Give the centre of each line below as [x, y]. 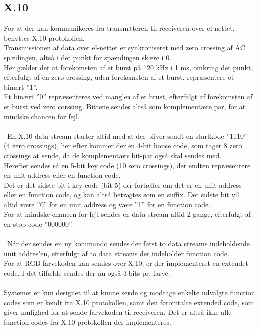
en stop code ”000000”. [39, 224]
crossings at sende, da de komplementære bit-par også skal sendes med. [113, 155]
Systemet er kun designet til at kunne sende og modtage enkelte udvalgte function [129, 292]
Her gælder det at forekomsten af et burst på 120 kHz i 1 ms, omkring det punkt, [129, 67]
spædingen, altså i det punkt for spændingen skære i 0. [88, 57]
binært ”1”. [21, 87]
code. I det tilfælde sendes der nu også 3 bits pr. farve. [87, 273]
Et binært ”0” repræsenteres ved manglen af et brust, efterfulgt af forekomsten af [128, 97]
